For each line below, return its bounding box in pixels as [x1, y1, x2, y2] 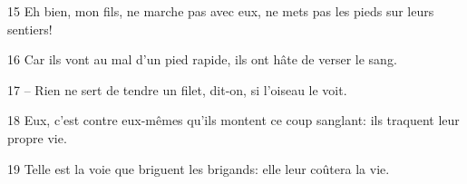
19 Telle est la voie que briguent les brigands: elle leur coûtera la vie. [7, 159, 390, 178]
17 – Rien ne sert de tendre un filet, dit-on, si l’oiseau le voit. [7, 80, 347, 99]
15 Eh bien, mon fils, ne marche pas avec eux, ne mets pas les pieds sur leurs [7, 2, 434, 20]
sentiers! [7, 19, 53, 38]
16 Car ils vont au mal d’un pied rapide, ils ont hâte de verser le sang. [7, 50, 397, 69]
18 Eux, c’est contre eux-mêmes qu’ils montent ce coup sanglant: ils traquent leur [7, 111, 460, 130]
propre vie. [7, 128, 67, 147]
